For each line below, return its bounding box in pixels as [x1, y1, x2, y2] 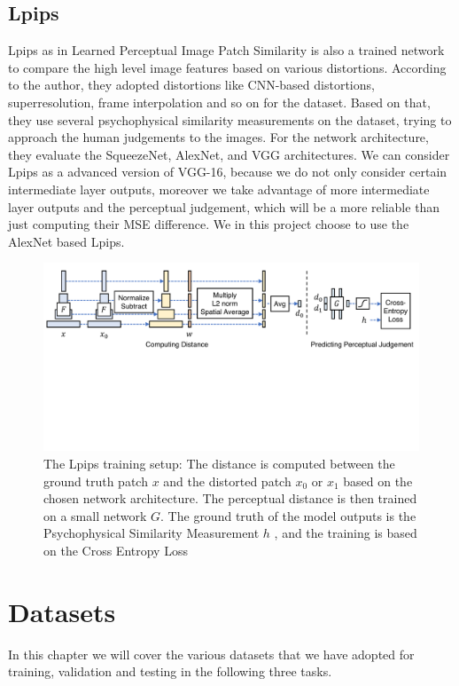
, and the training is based [274, 524, 417, 542]
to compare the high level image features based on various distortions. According [8, 58, 447, 76]
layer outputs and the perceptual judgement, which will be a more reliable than [8, 197, 440, 216]
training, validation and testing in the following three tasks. [8, 662, 332, 681]
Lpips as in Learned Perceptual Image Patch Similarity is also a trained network [8, 41, 445, 59]
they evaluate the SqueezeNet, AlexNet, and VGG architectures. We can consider [8, 145, 450, 163]
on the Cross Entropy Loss [43, 540, 188, 559]
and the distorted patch [163, 471, 292, 490]
